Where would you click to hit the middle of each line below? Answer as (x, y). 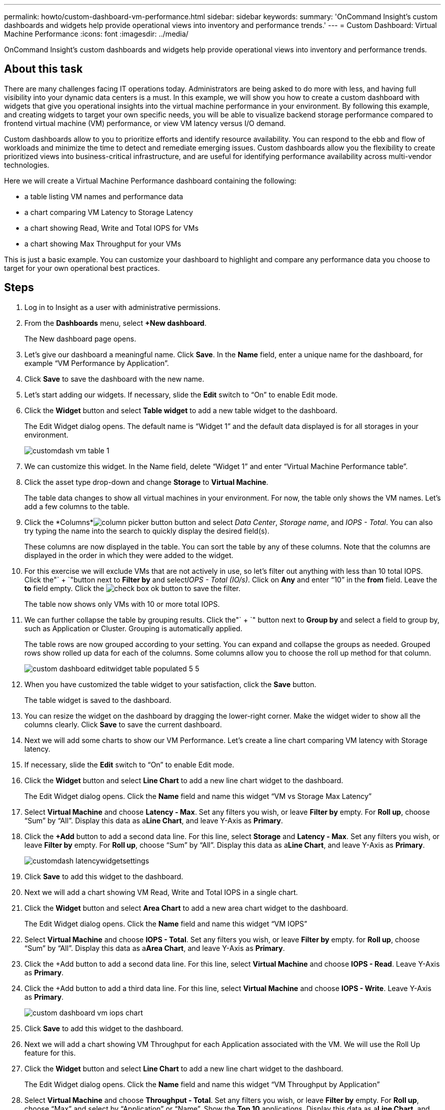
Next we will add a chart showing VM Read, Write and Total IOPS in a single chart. (161, 892)
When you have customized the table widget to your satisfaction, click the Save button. (170, 684)
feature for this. (50, 1053)
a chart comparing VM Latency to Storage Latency (109, 212)
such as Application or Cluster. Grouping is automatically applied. (133, 628)
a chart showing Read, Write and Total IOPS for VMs (112, 228)
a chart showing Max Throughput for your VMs (103, 243)
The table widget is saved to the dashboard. (98, 700)
